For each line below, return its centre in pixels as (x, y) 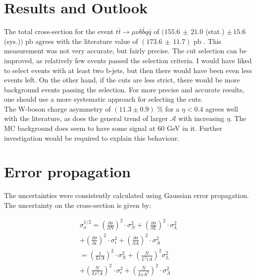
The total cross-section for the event (59, 31)
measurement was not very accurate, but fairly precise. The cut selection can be (125, 51)
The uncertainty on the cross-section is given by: (78, 205)
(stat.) (215, 31)
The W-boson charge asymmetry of (57, 108)
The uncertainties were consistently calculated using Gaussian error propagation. (127, 195)
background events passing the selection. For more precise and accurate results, (124, 89)
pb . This (208, 41)
